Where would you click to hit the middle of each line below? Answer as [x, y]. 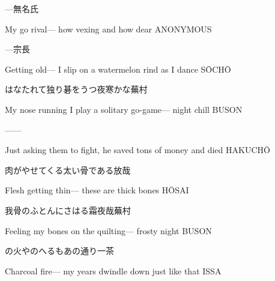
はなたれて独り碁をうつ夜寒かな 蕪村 [76, 89]
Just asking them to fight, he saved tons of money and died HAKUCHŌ [137, 150]
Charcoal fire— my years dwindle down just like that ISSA [113, 270]
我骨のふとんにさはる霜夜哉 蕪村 [68, 210]
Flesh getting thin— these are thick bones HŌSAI [97, 190]
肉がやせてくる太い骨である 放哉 [68, 170]
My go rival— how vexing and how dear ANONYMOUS [108, 29]
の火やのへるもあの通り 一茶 [59, 251]
